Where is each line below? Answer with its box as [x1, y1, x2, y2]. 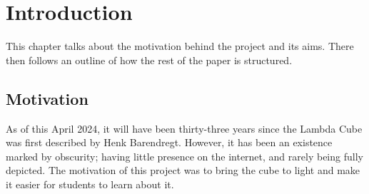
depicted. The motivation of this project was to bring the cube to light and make [6, 163, 360, 178]
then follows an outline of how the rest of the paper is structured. [6, 52, 293, 67]
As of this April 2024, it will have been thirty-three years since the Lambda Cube [6, 121, 363, 136]
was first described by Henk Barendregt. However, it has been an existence [6, 135, 333, 150]
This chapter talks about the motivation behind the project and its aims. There [6, 39, 354, 53]
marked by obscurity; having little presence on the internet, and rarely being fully [6, 148, 363, 163]
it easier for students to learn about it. [6, 176, 174, 191]
